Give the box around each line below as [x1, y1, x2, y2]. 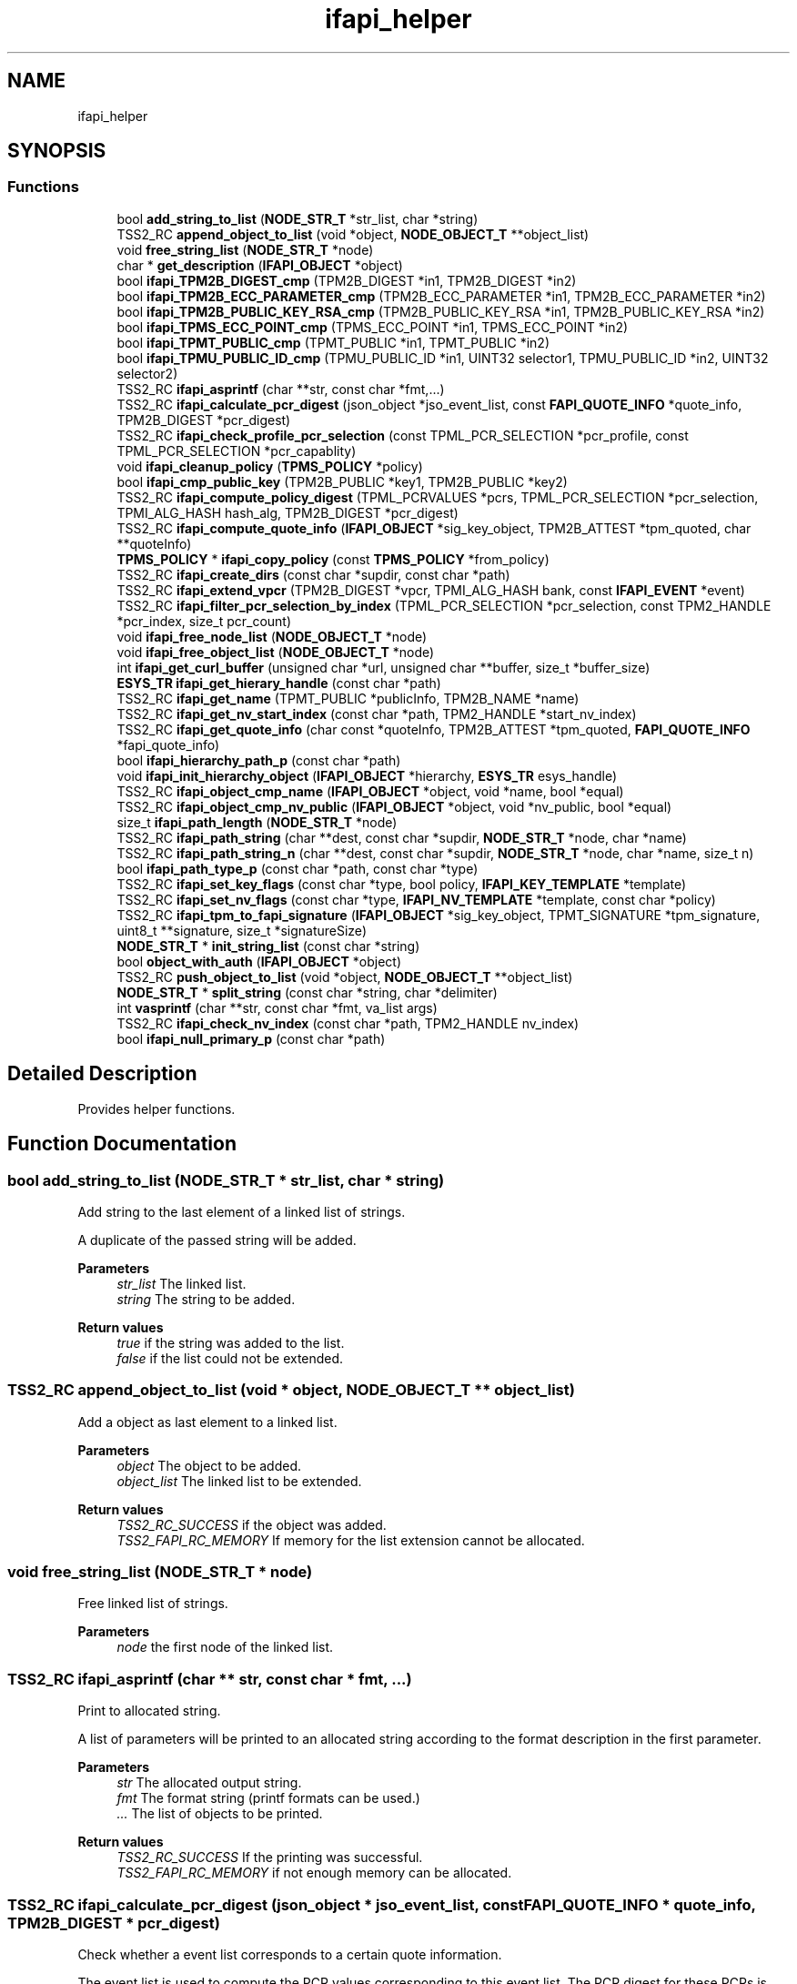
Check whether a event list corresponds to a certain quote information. [77, 1946, 502, 1962]
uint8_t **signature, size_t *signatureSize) [116, 922, 367, 938]
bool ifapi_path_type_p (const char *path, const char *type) [116, 860, 479, 876]
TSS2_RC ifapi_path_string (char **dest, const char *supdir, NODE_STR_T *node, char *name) [116, 829, 687, 845]
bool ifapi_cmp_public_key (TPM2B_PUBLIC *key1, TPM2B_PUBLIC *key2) [116, 473, 568, 490]
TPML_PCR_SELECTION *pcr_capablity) [116, 442, 357, 459]
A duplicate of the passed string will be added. [77, 1231, 357, 1248]
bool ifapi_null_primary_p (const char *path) [116, 1030, 386, 1047]
